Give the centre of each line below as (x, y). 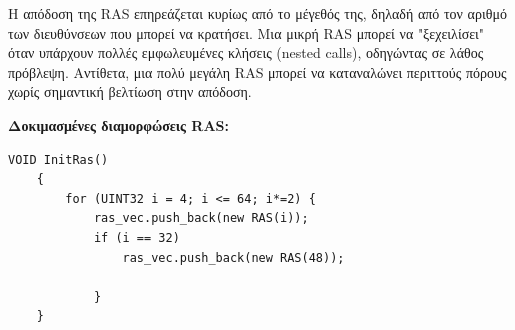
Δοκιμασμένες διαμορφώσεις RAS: (118, 124)
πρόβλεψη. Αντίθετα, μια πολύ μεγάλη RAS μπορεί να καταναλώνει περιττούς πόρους (257, 71)
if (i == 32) (136, 237)
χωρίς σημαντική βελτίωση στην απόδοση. (130, 91)
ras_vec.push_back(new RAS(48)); (233, 257)
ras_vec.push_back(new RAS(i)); (201, 218)
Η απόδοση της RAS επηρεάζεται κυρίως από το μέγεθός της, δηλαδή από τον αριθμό (257, 13)
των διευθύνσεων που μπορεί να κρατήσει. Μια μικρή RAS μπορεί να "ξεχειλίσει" (246, 32)
